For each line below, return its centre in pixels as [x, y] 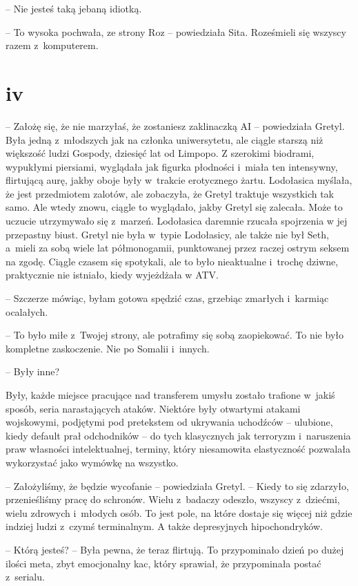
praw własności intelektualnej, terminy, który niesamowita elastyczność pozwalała [178, 449]
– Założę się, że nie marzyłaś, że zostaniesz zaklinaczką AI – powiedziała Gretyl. [175, 125]
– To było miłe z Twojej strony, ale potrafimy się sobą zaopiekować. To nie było [175, 335]
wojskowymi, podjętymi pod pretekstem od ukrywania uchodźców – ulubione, [169, 422]
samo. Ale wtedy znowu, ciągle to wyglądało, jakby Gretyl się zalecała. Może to [174, 207]
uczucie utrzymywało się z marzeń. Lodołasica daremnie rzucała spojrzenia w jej [177, 221]
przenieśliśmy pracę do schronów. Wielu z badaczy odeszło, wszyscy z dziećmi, [173, 499]
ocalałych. [27, 311]
